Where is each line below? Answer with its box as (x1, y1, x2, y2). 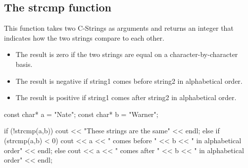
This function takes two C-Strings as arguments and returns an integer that (4, 23, 234, 33)
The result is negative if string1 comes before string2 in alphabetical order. (15, 75, 243, 86)
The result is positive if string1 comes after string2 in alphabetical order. (15, 92, 237, 103)
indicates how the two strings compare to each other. (4, 32, 164, 43)
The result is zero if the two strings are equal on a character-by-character (15, 49, 238, 59)
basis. (15, 58, 33, 69)
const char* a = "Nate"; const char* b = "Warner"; (4, 109, 158, 119)
